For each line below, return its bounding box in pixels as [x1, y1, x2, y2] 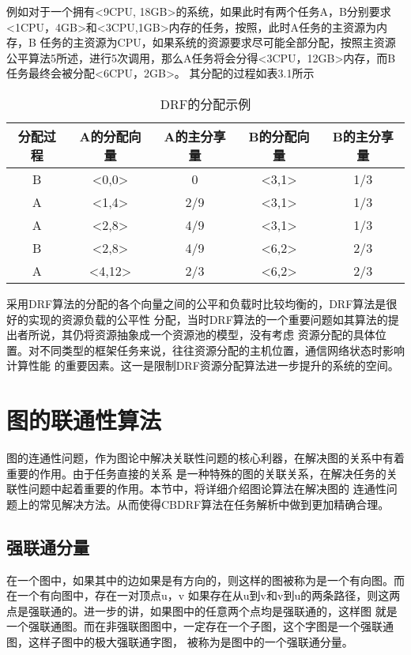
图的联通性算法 [6, 404, 162, 436]
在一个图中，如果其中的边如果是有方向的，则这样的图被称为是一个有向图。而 [6, 571, 405, 588]
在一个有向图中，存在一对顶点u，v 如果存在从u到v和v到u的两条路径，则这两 [6, 587, 401, 604]
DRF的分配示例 [160, 94, 251, 113]
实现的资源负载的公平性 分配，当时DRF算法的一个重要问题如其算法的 [28, 311, 388, 327]
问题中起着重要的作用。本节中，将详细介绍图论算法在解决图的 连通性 [28, 480, 386, 497]
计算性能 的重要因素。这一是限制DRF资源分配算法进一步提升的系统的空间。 [6, 357, 399, 374]
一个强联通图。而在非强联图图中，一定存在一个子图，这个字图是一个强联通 [6, 618, 394, 634]
